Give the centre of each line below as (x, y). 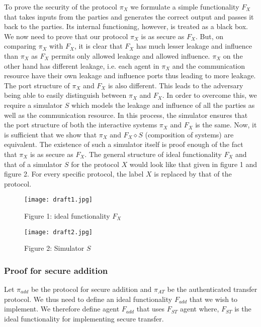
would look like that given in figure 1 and (193, 164)
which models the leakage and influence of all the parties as (163, 105)
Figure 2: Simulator (54, 248)
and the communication (209, 65)
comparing (20, 46)
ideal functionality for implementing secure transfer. (84, 318)
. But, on (209, 36)
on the (233, 55)
